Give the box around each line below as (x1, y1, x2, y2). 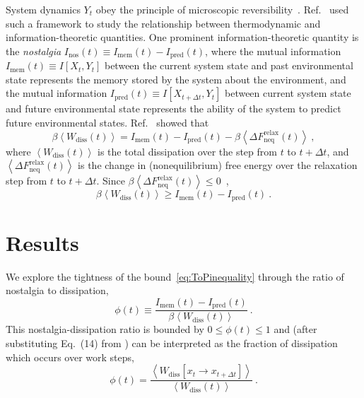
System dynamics (6, 2, 81, 16)
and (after (274, 322, 317, 336)
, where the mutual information (205, 43, 341, 58)
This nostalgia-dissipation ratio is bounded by (6, 322, 204, 336)
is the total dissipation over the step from (98, 144, 277, 158)
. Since (96, 173, 125, 188)
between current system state (224, 86, 351, 100)
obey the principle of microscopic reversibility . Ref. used (95, 2, 349, 16)
